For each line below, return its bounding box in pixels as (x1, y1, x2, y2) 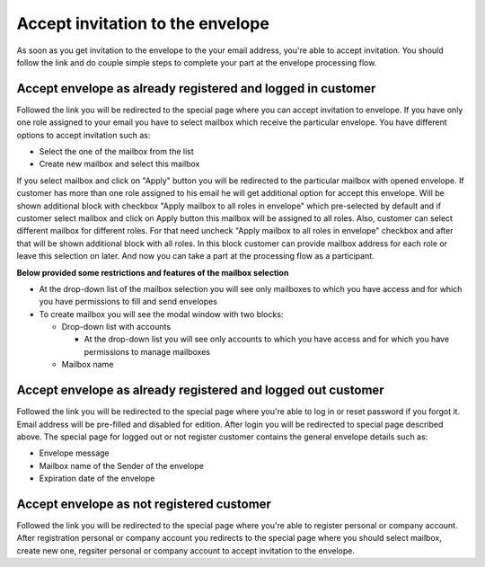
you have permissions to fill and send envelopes (39, 297, 217, 307)
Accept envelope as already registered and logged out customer (16, 383, 385, 398)
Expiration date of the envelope (39, 473, 155, 484)
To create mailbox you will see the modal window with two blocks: (39, 308, 284, 319)
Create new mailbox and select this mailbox (39, 158, 200, 170)
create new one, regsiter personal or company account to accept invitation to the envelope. (16, 545, 355, 556)
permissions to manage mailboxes (84, 346, 211, 357)
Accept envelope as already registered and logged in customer (16, 81, 376, 96)
